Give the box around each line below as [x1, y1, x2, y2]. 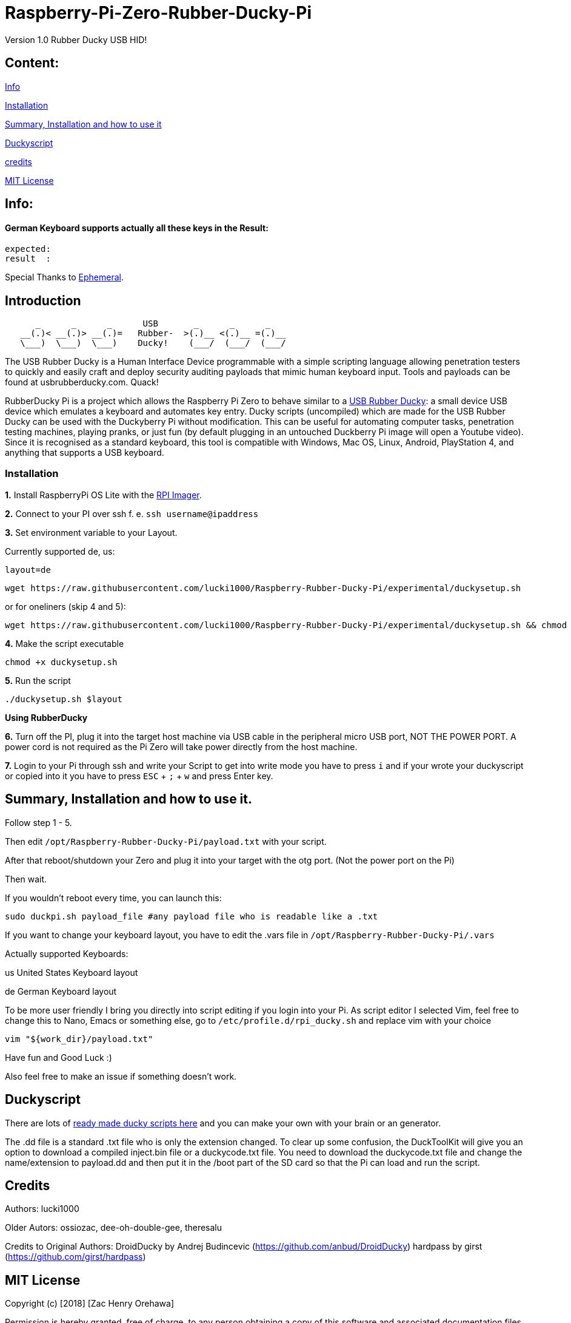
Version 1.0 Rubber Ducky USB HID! [5, 34, 147, 45]
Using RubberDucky [5, 712, 88, 723]
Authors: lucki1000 [5, 1203, 79, 1214]
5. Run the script [5, 675, 71, 686]
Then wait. [5, 873, 47, 884]
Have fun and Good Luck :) [5, 1052, 112, 1063]
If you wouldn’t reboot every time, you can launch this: [5, 892, 222, 903]
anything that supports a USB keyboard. [5, 447, 164, 458]
